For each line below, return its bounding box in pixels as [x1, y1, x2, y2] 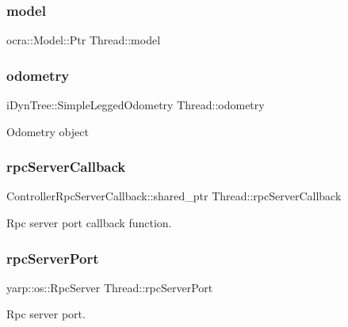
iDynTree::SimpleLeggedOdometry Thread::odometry [6, 97, 265, 113]
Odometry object [6, 123, 89, 139]
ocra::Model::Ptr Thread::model [6, 32, 161, 48]
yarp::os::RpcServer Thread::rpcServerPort [6, 279, 213, 295]
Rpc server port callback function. [6, 215, 172, 231]
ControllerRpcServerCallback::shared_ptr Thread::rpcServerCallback [6, 188, 342, 204]
